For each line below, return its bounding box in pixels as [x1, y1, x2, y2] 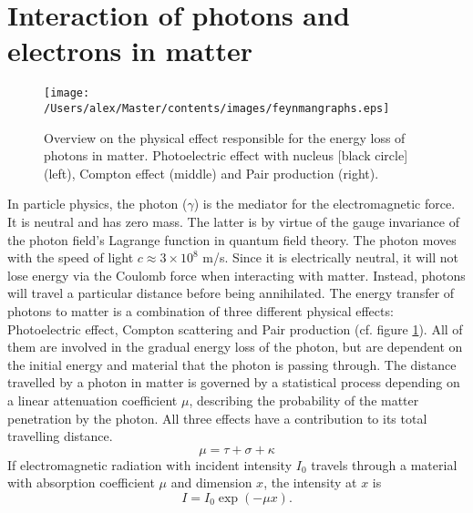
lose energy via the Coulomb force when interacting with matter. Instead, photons [7, 265, 466, 284]
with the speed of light [7, 248, 134, 267]
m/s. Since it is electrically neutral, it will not [202, 248, 458, 267]
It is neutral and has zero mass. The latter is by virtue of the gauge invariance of [7, 212, 459, 231]
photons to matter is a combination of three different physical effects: [7, 301, 394, 320]
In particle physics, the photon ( [7, 194, 188, 213]
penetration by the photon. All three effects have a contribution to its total [7, 408, 427, 427]
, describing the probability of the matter [189, 390, 419, 409]
